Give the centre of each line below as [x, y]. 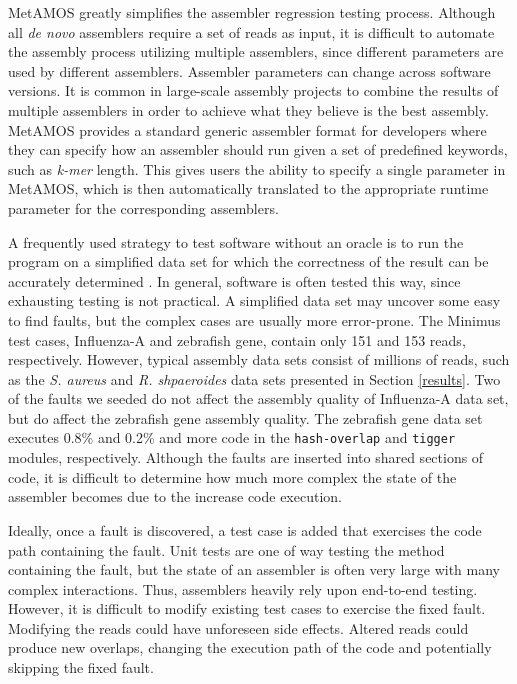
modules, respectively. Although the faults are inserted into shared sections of [246, 457]
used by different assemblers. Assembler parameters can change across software [249, 70]
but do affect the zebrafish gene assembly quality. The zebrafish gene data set [245, 417]
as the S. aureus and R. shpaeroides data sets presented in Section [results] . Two [254, 378]
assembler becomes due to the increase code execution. [175, 496]
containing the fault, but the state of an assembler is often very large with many [254, 569]
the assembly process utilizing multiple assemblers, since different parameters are [256, 51]
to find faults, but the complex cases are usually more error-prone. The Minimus [254, 319]
